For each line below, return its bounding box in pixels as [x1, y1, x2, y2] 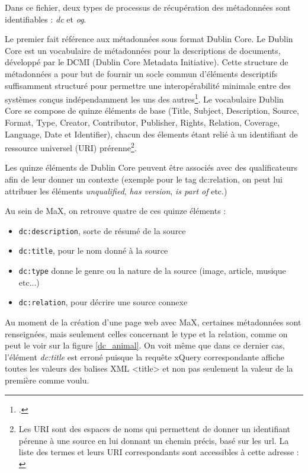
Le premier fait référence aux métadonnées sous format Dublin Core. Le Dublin [5, 33, 293, 45]
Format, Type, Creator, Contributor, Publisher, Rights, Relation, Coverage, [5, 116, 280, 128]
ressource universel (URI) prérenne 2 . [5, 140, 137, 154]
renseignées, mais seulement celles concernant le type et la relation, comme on [5, 327, 288, 340]
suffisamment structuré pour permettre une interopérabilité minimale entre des [5, 79, 291, 91]
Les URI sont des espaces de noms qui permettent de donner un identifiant [18, 423, 291, 435]
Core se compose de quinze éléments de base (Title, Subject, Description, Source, [5, 104, 299, 117]
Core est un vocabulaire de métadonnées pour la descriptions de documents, [5, 44, 281, 56]
